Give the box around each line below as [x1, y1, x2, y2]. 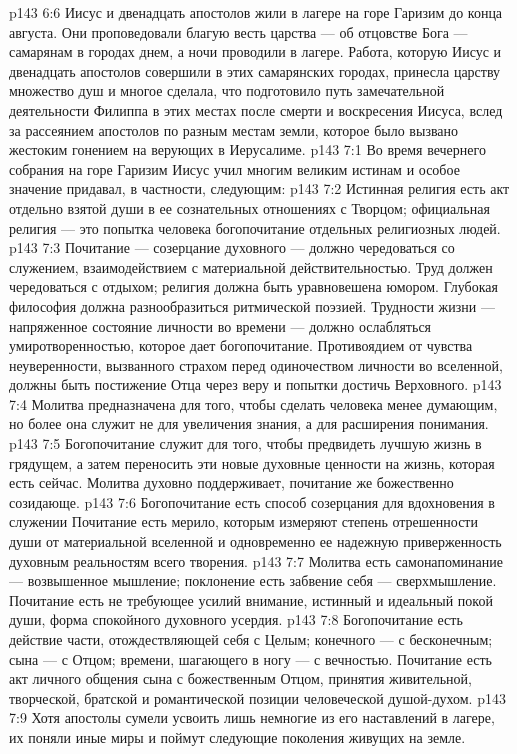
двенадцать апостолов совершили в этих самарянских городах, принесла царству [9, 60, 501, 81]
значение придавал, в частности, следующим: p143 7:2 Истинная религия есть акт [9, 178, 510, 199]
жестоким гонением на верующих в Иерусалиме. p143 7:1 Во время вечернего [9, 139, 486, 160]
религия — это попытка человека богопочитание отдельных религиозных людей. [9, 217, 501, 238]
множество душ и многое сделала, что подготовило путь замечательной [9, 80, 445, 101]
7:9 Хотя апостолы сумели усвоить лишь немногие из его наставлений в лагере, [9, 707, 495, 728]
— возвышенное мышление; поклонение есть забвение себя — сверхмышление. [9, 570, 497, 591]
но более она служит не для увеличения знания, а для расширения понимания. [9, 413, 489, 434]
